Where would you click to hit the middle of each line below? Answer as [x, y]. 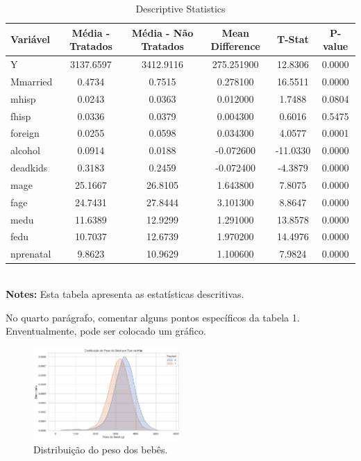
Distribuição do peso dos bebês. [101, 450]
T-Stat [293, 39]
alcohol [25, 150]
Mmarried [32, 81]
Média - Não [162, 32]
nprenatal [31, 254]
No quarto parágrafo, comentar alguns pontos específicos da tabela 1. [153, 317]
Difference [235, 46]
